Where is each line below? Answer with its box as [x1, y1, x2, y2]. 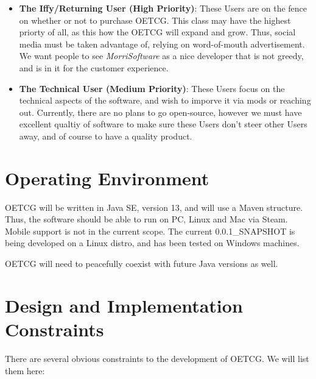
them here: [5, 364, 45, 377]
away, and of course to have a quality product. [19, 129, 192, 142]
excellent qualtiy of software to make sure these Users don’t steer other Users [19, 118, 307, 130]
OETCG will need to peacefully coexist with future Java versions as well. [5, 257, 278, 270]
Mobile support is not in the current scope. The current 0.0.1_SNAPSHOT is [5, 224, 295, 237]
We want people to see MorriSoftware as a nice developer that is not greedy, [19, 49, 304, 62]
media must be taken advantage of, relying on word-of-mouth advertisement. [19, 37, 305, 50]
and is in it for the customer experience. [19, 61, 169, 74]
